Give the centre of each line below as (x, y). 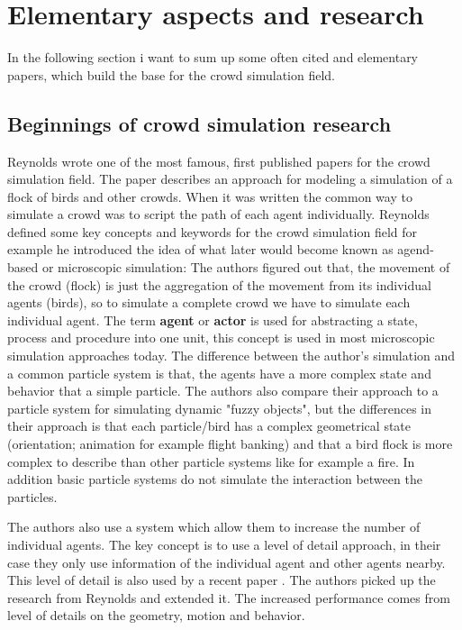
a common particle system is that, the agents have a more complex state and (219, 373)
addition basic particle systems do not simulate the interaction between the (215, 479)
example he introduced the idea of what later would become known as (200, 249)
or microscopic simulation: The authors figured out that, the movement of (246, 267)
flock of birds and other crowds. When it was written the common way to (210, 196)
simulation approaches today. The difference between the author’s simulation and (231, 356)
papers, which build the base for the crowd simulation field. (171, 74)
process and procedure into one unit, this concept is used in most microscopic (221, 338)
